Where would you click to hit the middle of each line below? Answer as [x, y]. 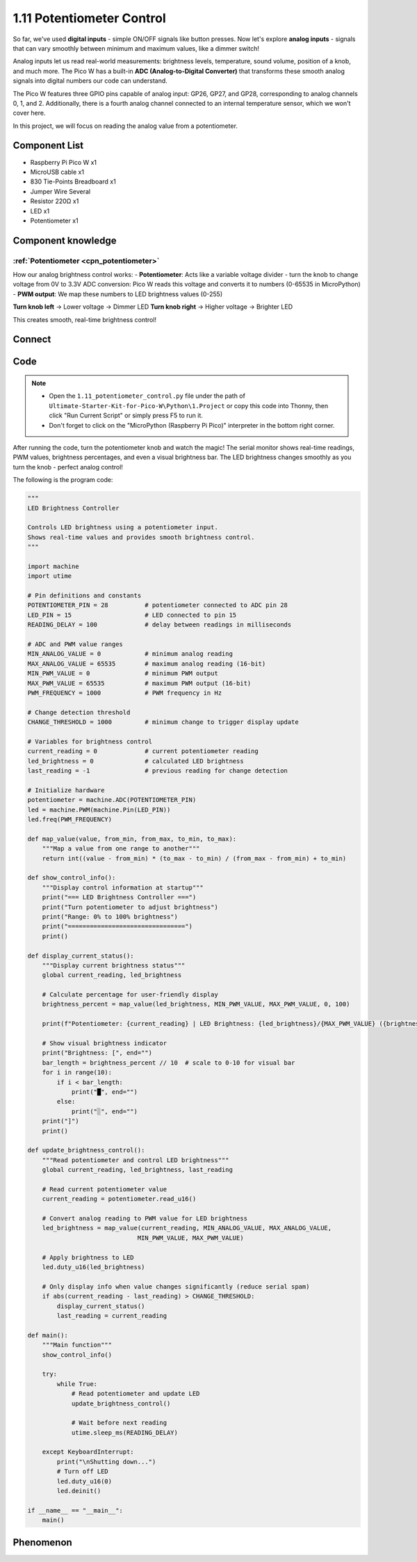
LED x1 [40, 211]
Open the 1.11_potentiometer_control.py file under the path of [147, 396]
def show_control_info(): [72, 878]
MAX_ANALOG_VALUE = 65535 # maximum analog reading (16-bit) [147, 663]
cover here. [29, 113]
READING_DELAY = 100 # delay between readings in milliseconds [160, 625]
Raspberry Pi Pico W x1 [64, 162]
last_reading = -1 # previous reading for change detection [158, 771]
